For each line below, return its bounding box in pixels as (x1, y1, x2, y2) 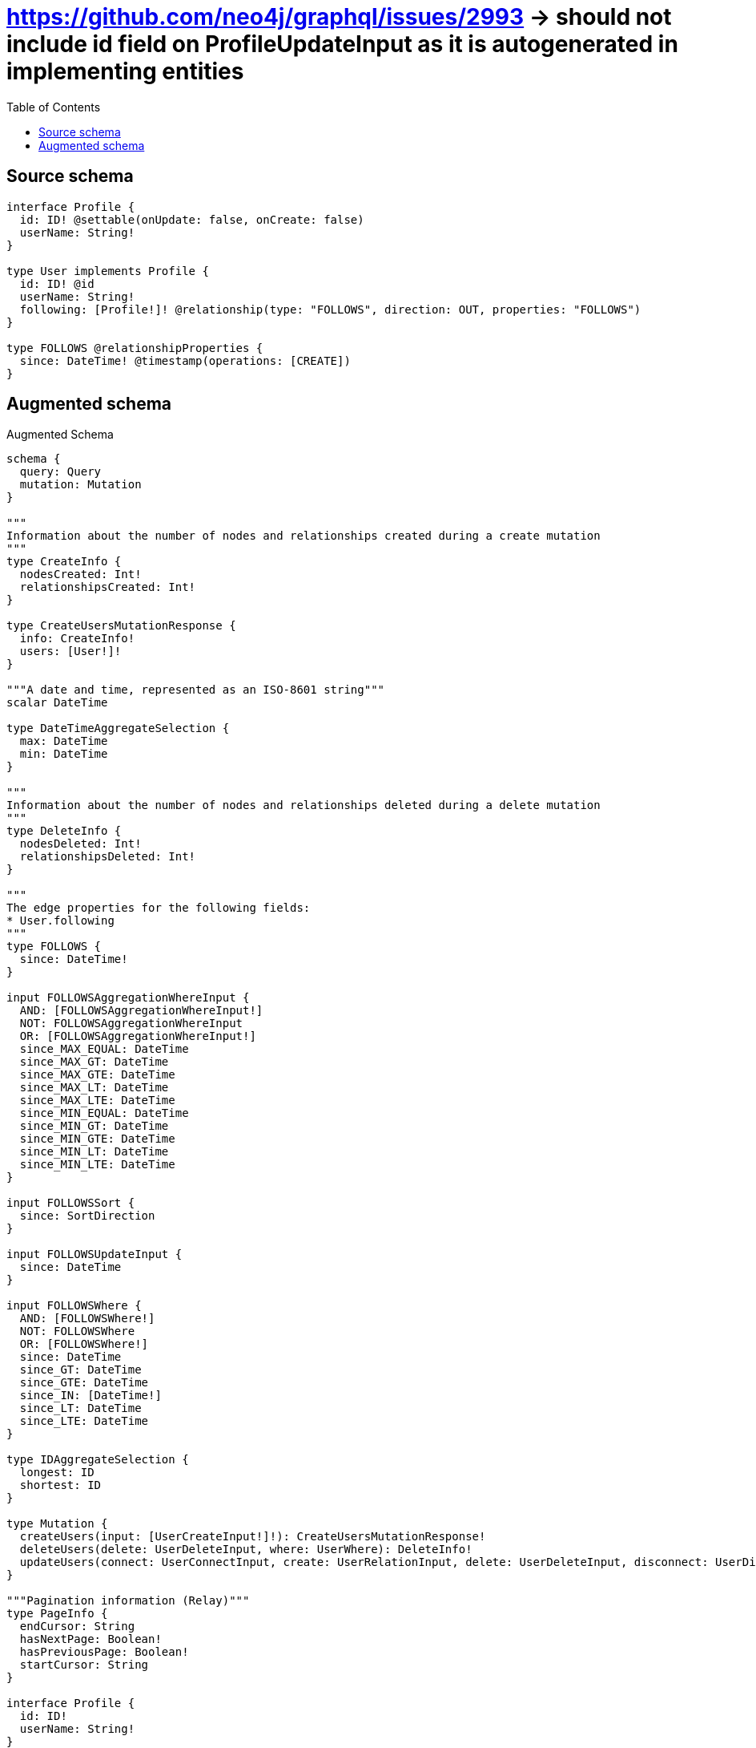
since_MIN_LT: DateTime (19, 1145, 169, 1159)
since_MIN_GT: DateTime (19, 1119, 169, 1133)
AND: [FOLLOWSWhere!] (19, 1312, 155, 1325)
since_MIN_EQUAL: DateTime (19, 1107, 189, 1120)
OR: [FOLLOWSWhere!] (19, 1337, 149, 1351)
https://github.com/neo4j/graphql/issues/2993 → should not (6, 3, 672, 30)
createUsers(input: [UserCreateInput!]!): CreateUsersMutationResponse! (19, 1530, 486, 1544)
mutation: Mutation (19, 478, 142, 492)
